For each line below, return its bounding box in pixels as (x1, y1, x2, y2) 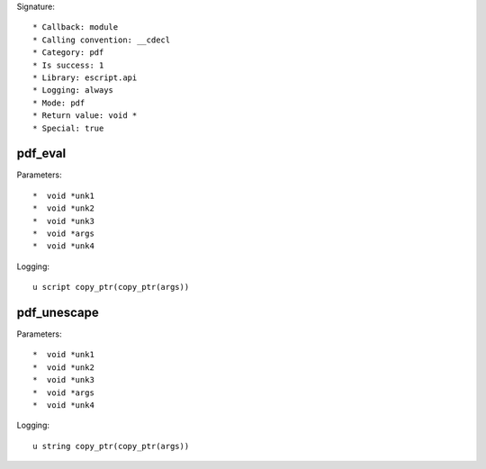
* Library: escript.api (32, 72, 138, 83)
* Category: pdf (32, 48, 104, 58)
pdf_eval (16, 146, 67, 161)
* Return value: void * (32, 111, 138, 121)
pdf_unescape (16, 304, 99, 320)
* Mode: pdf (32, 97, 85, 108)
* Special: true (32, 122, 104, 133)
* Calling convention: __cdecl (32, 34, 171, 45)
